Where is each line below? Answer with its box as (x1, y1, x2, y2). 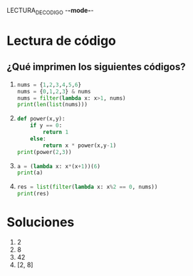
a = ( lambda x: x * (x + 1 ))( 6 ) (16, 163, 101, 170)
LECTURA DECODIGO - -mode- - (6, 6, 94, 16)
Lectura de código (6, 32, 117, 48)
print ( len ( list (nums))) (16, 101, 88, 108)
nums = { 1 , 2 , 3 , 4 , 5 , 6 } (16, 81, 82, 88)
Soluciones (6, 214, 75, 230)
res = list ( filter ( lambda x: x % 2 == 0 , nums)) (16, 183, 158, 191)
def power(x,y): (16, 116, 66, 123)
